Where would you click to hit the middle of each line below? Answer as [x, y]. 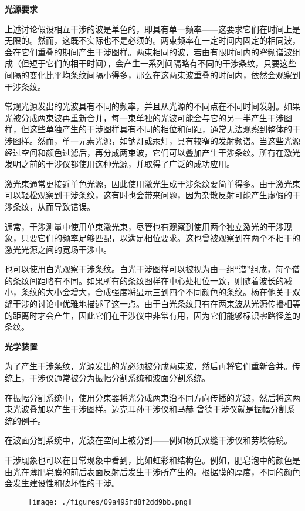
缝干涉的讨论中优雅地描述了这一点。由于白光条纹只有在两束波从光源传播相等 [152, 304]
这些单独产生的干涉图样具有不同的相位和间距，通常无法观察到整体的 [160, 129]
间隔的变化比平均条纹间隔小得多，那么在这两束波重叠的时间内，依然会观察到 [152, 74]
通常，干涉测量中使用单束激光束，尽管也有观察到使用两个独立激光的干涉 [144, 226]
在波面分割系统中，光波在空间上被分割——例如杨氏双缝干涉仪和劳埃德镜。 [148, 440]
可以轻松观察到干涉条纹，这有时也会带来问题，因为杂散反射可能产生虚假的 [148, 195]
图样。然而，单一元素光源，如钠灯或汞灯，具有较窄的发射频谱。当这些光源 [156, 140]
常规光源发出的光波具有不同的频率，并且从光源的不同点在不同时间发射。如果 [152, 106]
